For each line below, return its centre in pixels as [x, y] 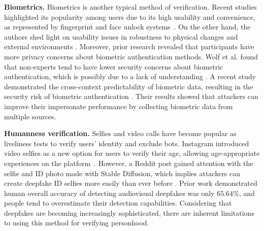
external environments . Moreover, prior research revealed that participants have [129, 46]
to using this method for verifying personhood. [77, 223]
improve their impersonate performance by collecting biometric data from [119, 106]
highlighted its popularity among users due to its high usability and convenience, [130, 16]
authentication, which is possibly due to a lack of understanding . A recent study [130, 76]
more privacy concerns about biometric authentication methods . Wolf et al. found [131, 56]
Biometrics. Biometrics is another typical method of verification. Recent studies [130, 7]
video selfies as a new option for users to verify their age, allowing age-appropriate [132, 153]
